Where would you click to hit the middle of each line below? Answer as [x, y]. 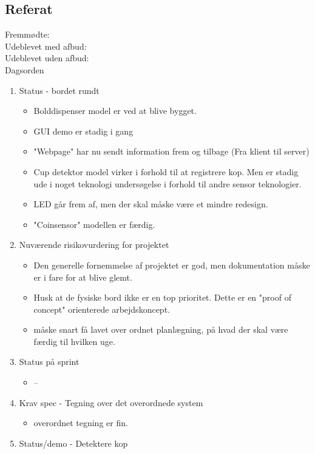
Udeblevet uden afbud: [47, 58]
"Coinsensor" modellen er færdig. [94, 224]
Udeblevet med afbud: [46, 46]
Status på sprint [49, 362]
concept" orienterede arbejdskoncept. [102, 309]
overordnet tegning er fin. [81, 423]
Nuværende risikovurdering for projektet [94, 245]
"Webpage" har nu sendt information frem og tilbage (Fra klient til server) [171, 151]
